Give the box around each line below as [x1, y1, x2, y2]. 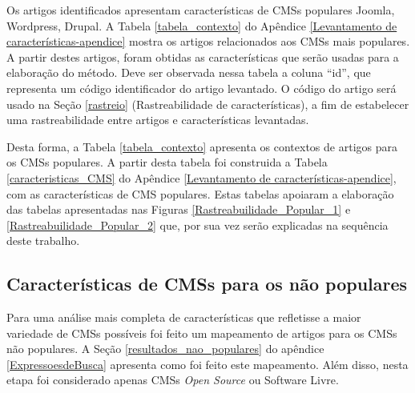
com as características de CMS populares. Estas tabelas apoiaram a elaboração [6, 185, 394, 202]
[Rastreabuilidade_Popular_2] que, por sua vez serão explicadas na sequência [6, 216, 389, 233]
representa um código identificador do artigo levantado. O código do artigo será [6, 79, 397, 96]
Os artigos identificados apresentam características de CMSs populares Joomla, [6, 2, 395, 18]
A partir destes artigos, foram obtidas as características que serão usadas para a [6, 48, 399, 65]
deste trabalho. [6, 232, 80, 249]
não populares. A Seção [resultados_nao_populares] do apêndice [6, 340, 324, 357]
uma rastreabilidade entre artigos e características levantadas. [6, 111, 309, 128]
